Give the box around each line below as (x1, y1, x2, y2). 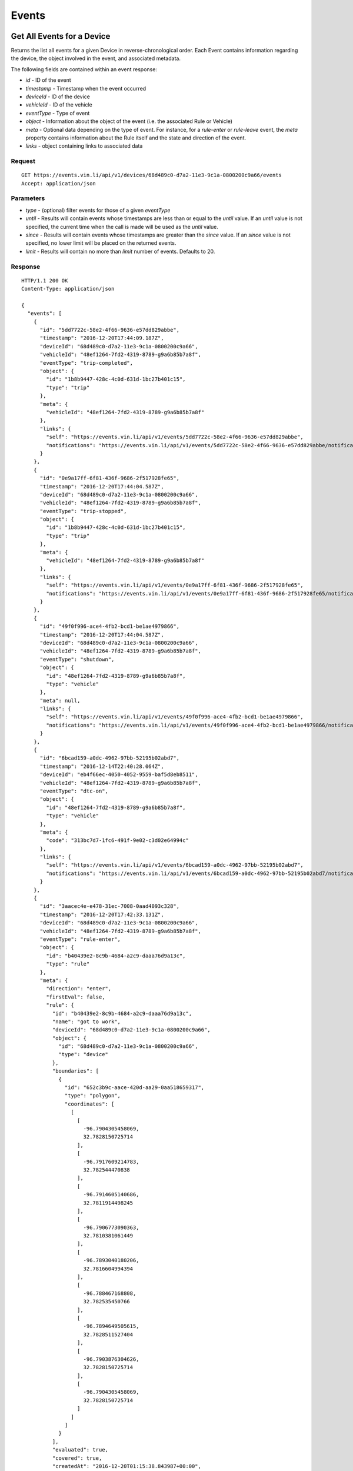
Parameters (11, 194, 45, 202)
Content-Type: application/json (21, 285, 115, 292)
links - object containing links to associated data (25, 142, 143, 149)
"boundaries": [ (52, 1068, 99, 1074)
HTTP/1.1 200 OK (21, 277, 68, 284)
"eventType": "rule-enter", (39, 936, 121, 943)
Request (11, 157, 35, 165)
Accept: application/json (21, 180, 96, 187)
